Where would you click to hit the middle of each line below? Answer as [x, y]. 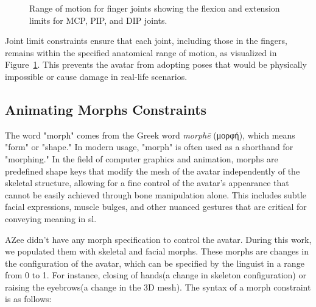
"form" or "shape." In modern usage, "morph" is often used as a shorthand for [149, 147]
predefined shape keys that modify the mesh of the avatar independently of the [153, 171]
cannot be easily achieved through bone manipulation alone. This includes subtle [156, 194]
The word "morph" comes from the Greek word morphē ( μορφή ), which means [150, 135]
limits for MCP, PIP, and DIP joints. [98, 20]
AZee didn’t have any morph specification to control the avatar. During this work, [158, 239]
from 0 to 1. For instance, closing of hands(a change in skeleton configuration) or [156, 275]
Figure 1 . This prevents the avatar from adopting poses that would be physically [156, 64]
